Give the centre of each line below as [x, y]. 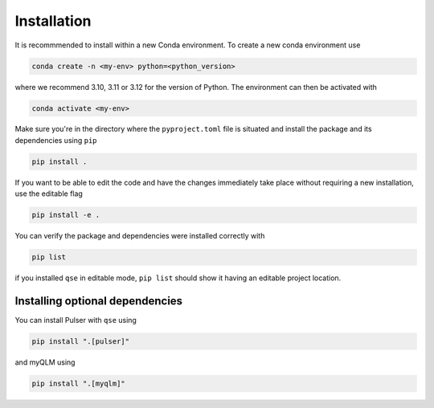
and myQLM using [45, 362]
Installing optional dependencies [99, 301]
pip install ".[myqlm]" [79, 384]
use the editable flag [49, 194]
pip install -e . [66, 215]
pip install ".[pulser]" [81, 342]
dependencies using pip [56, 140]
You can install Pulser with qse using [76, 320]
